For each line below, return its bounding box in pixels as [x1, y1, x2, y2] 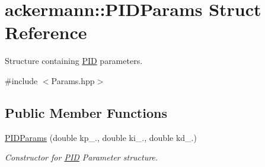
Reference [5, 20, 87, 44]
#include [5, 74, 38, 86]
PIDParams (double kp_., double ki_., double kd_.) [5, 131, 197, 143]
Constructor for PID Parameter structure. [5, 151, 158, 163]
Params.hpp [51, 74, 95, 86]
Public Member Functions [5, 103, 167, 121]
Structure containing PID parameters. [5, 54, 143, 67]
